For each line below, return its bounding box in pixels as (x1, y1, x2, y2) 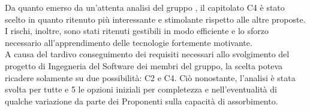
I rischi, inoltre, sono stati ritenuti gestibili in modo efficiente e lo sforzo (5, 24, 269, 37)
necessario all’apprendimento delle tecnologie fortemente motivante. (5, 36, 252, 48)
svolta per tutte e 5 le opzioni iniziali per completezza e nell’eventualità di (5, 83, 277, 95)
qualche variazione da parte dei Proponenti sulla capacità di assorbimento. (5, 94, 278, 107)
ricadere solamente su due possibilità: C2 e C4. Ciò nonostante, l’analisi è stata (5, 71, 296, 84)
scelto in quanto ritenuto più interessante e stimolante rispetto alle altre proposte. (5, 13, 306, 25)
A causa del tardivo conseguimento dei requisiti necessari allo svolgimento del (5, 48, 290, 60)
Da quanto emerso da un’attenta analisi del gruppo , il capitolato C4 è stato (5, 1, 285, 13)
